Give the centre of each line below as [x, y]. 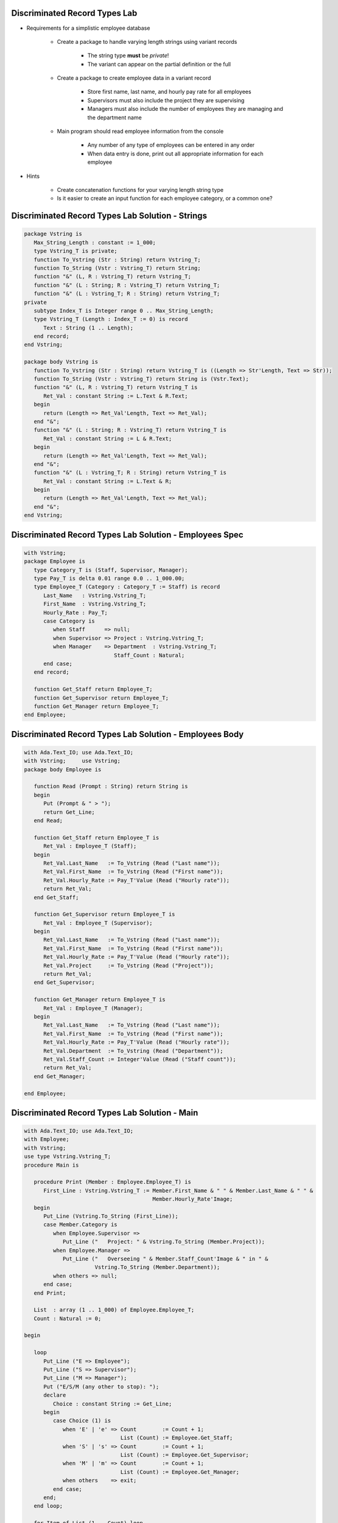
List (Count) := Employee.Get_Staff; [177, 1438]
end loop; [48, 1506]
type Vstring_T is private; [76, 251]
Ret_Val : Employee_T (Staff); [90, 846]
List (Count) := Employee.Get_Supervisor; [185, 1455]
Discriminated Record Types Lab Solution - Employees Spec [127, 535]
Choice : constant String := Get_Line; [112, 1404]
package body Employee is [63, 769]
